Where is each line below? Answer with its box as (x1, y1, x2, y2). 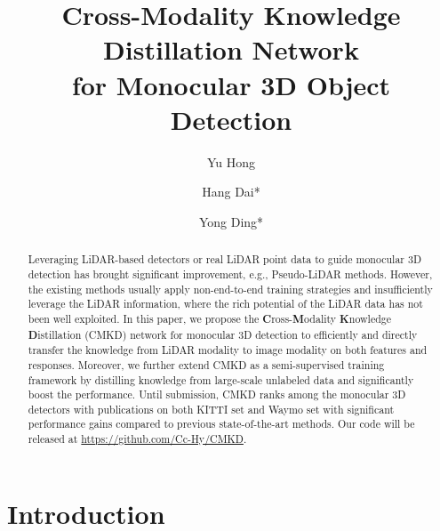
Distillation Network (103, 31, 359, 68)
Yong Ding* (198, 212, 264, 230)
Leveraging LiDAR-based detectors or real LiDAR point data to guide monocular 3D (28, 252, 422, 267)
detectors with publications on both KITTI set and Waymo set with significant (28, 401, 395, 416)
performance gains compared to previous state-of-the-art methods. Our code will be (28, 416, 415, 431)
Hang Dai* (202, 182, 260, 201)
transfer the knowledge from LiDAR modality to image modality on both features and (28, 342, 428, 358)
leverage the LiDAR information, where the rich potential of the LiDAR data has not (28, 296, 423, 311)
